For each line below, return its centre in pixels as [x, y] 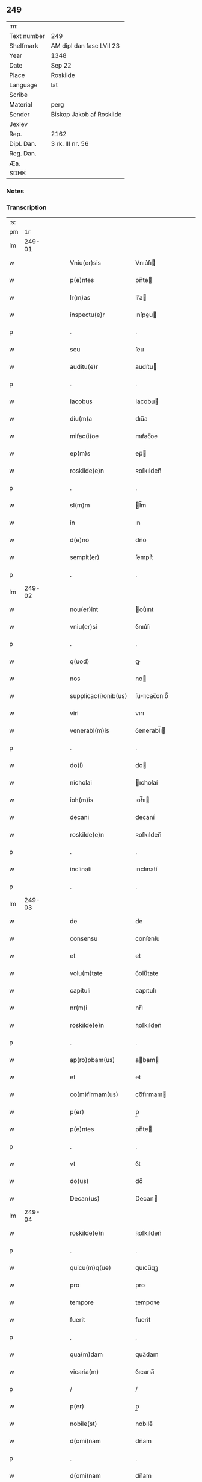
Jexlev [19, 124]
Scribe [19, 95]
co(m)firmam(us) [94, 1094]
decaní [145, 817]
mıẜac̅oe [146, 436]
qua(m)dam [87, 1354]
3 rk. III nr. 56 [70, 143]
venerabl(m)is [90, 730]
